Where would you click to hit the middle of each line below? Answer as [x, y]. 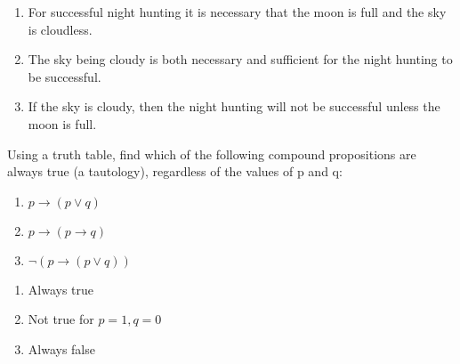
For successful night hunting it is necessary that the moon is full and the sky [237, 12]
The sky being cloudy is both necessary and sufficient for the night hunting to [240, 59]
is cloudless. [60, 29]
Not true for [61, 319]
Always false [61, 348]
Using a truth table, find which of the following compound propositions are [212, 154]
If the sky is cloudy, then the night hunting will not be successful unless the [234, 106]
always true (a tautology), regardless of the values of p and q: [175, 171]
